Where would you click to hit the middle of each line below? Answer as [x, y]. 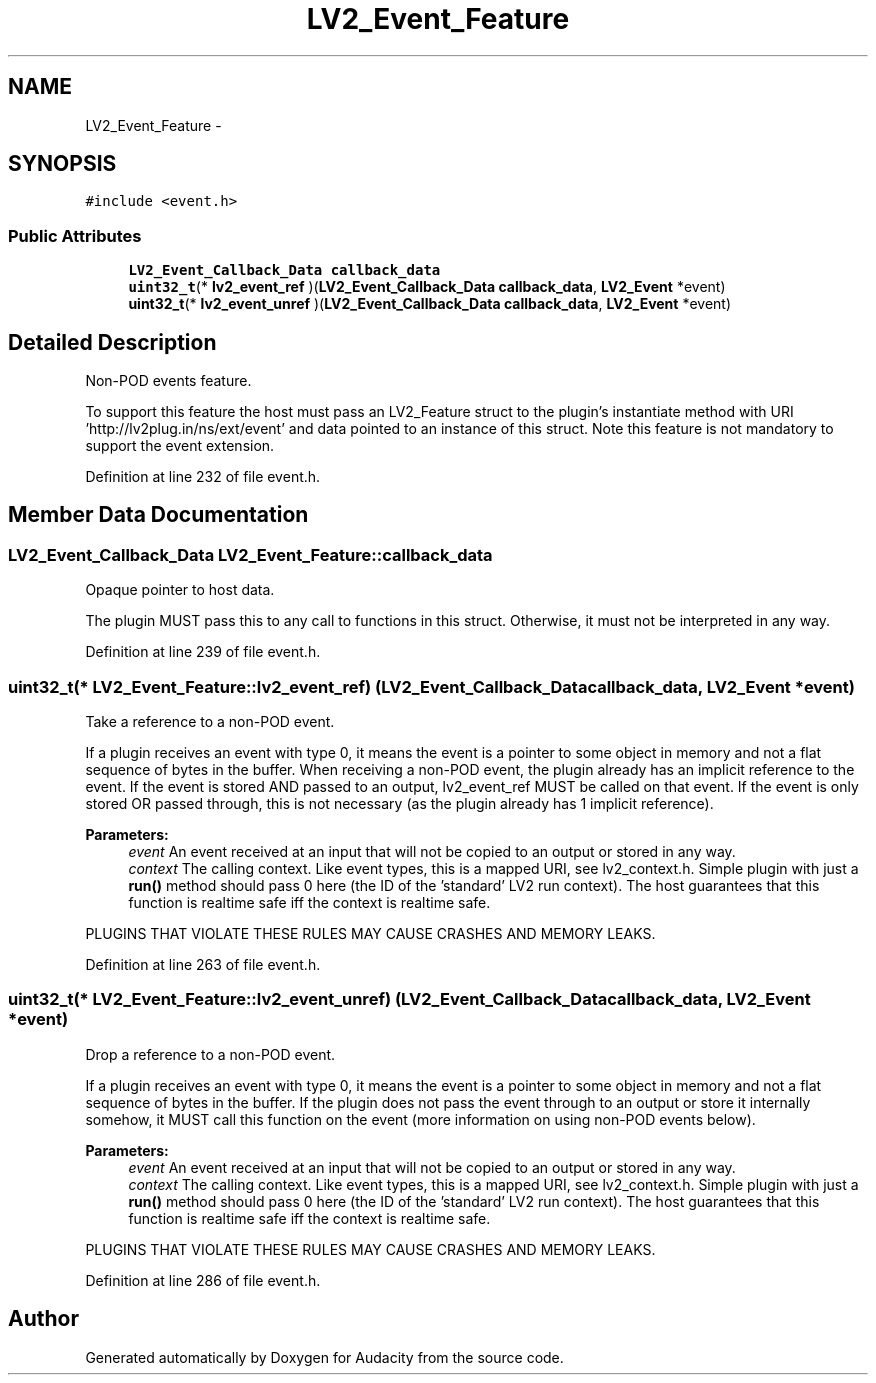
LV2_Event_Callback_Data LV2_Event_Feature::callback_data [250, 554]
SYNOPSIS [62, 164]
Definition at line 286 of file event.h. [203, 1280]
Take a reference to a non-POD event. [210, 721]
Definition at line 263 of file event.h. [203, 964]
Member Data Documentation [158, 515]
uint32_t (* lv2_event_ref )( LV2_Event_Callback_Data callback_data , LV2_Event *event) [427, 287]
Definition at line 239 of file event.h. [203, 652]
